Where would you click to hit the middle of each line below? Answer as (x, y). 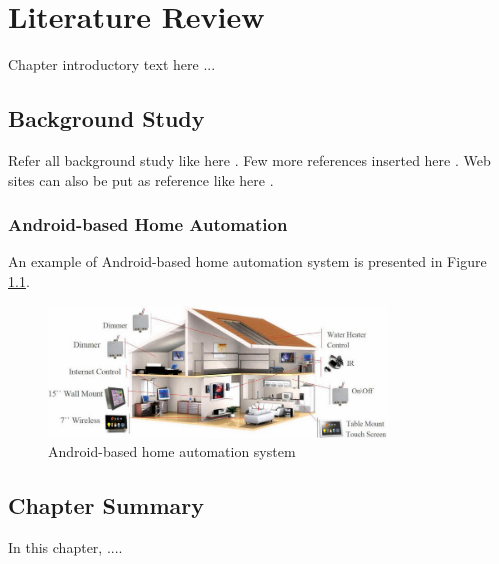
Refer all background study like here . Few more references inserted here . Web (249, 159)
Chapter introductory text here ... (112, 64)
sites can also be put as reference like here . (141, 179)
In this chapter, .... (65, 547)
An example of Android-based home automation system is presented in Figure (247, 261)
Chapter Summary (106, 505)
